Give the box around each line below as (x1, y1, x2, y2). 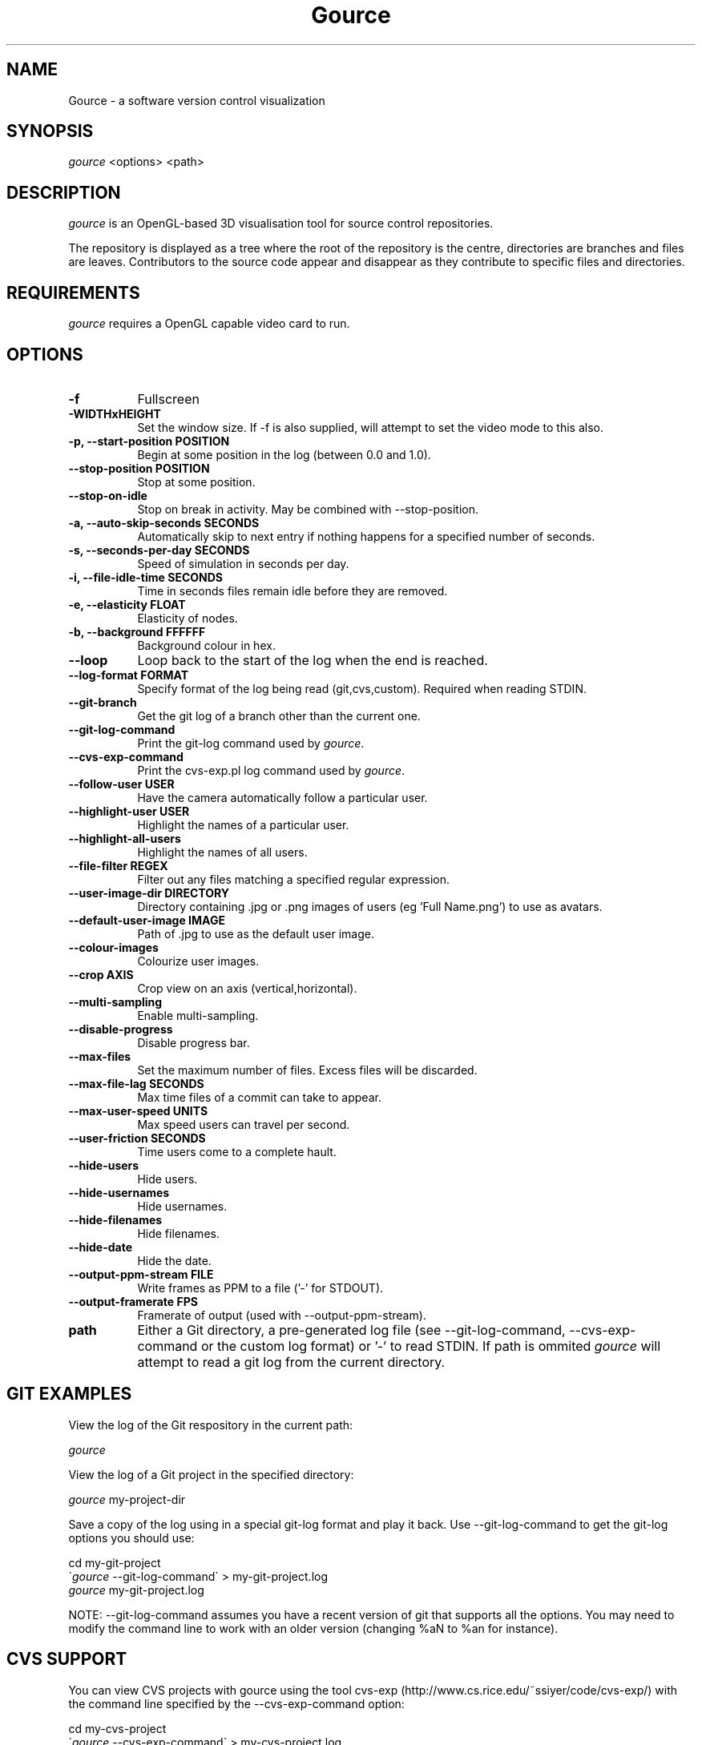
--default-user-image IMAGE (68, 913, 225, 927)
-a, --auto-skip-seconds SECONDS (68, 515, 260, 530)
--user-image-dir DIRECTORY (68, 885, 229, 900)
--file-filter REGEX (68, 858, 168, 872)
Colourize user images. (137, 953, 260, 968)
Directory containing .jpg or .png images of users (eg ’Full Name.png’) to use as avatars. (137, 899, 603, 913)
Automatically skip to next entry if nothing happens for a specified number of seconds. (137, 529, 595, 543)
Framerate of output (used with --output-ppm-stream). (137, 1308, 426, 1322)
